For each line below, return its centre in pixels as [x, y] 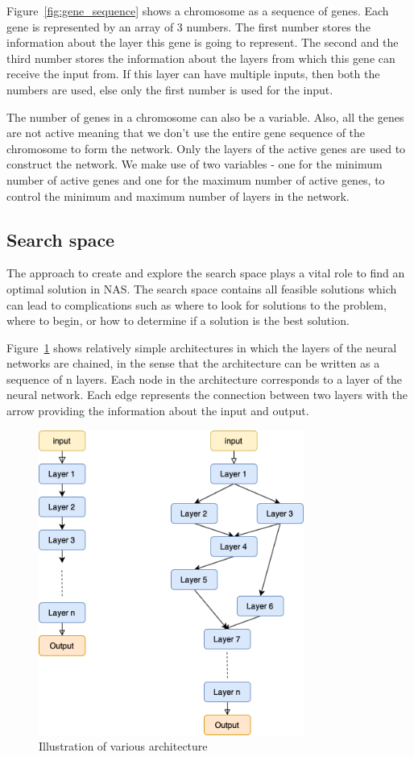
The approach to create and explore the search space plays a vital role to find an [206, 273]
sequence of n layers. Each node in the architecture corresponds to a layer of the [205, 378]
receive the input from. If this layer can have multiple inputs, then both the [193, 74]
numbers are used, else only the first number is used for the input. [170, 89]
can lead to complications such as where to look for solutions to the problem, [197, 304]
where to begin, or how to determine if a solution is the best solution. [178, 320]
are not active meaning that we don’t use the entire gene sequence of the [186, 133]
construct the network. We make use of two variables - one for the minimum [195, 164]
